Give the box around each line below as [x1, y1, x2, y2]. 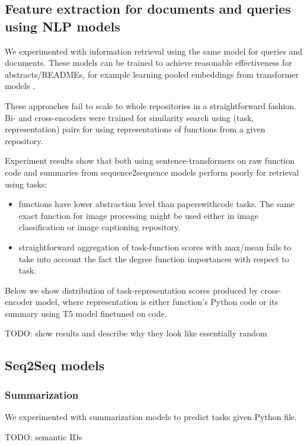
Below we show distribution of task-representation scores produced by [5, 284, 258, 296]
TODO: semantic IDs [5, 430, 82, 443]
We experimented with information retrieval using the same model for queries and [5, 44, 303, 57]
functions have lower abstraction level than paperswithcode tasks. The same [18, 198, 295, 210]
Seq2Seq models [5, 356, 105, 374]
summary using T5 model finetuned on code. [5, 307, 167, 319]
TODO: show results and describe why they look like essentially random [5, 327, 267, 339]
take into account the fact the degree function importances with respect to [18, 252, 289, 265]
